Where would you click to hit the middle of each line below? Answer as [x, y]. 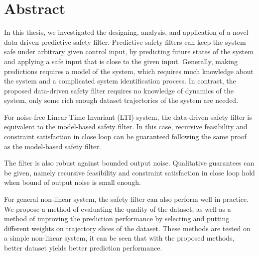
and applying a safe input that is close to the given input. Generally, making [121, 61]
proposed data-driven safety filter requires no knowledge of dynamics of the [119, 90]
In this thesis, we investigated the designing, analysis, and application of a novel [126, 32]
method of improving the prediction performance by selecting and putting [117, 218]
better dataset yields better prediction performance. [83, 248]
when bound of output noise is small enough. [72, 182]
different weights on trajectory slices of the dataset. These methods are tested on [127, 228]
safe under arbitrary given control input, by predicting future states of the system [129, 51]
